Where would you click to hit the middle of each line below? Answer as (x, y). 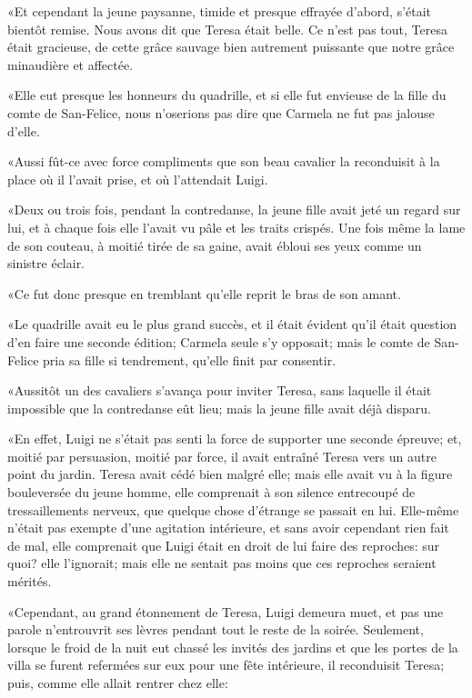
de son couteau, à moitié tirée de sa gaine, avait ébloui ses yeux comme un (215, 245)
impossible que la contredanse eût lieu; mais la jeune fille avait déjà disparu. (219, 408)
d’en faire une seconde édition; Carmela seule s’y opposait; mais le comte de (219, 341)
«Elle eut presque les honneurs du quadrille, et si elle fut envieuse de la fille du (227, 95)
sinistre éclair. (46, 263)
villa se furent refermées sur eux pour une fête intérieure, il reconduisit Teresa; (226, 665)
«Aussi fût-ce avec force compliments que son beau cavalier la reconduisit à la (224, 161)
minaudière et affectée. (70, 64)
